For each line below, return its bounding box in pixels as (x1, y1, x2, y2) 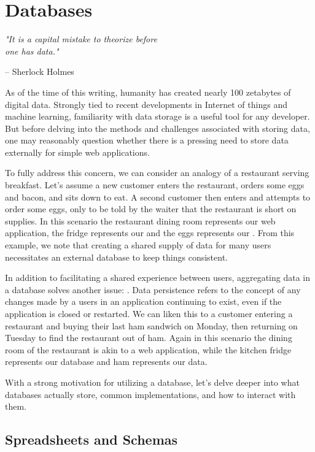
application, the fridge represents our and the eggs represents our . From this (5, 226, 295, 239)
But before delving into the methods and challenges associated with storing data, (5, 121, 310, 134)
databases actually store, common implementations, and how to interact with (5, 388, 296, 400)
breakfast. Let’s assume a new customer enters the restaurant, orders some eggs (5, 178, 305, 191)
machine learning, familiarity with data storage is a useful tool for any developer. (5, 110, 310, 123)
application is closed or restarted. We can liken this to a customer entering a (5, 307, 293, 320)
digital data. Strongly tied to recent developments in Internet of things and (5, 98, 287, 110)
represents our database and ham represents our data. (5, 355, 208, 368)
